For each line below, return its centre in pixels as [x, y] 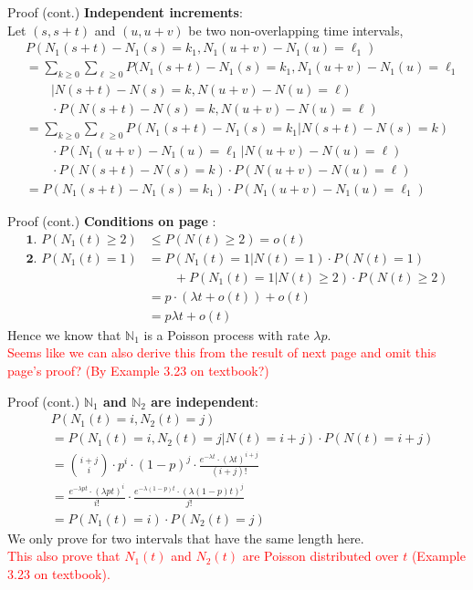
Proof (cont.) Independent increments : [125, 12]
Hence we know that [64, 334]
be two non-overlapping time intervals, [296, 30]
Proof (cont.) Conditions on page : [112, 221]
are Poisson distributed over [321, 556]
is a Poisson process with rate [226, 334]
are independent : [205, 401]
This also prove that [64, 556]
